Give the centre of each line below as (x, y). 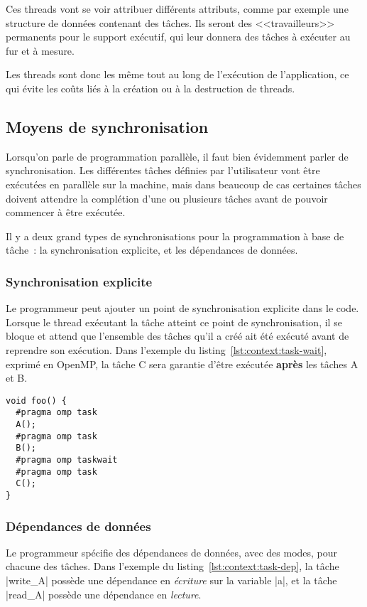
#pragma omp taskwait (67, 460)
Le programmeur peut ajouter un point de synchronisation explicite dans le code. (182, 308)
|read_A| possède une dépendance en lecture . (104, 594)
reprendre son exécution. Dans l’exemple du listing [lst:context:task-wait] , (166, 349)
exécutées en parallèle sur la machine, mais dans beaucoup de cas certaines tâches (183, 184)
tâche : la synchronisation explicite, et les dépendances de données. (152, 250)
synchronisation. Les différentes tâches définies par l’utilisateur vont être (163, 170)
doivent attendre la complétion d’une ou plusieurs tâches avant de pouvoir (167, 198)
